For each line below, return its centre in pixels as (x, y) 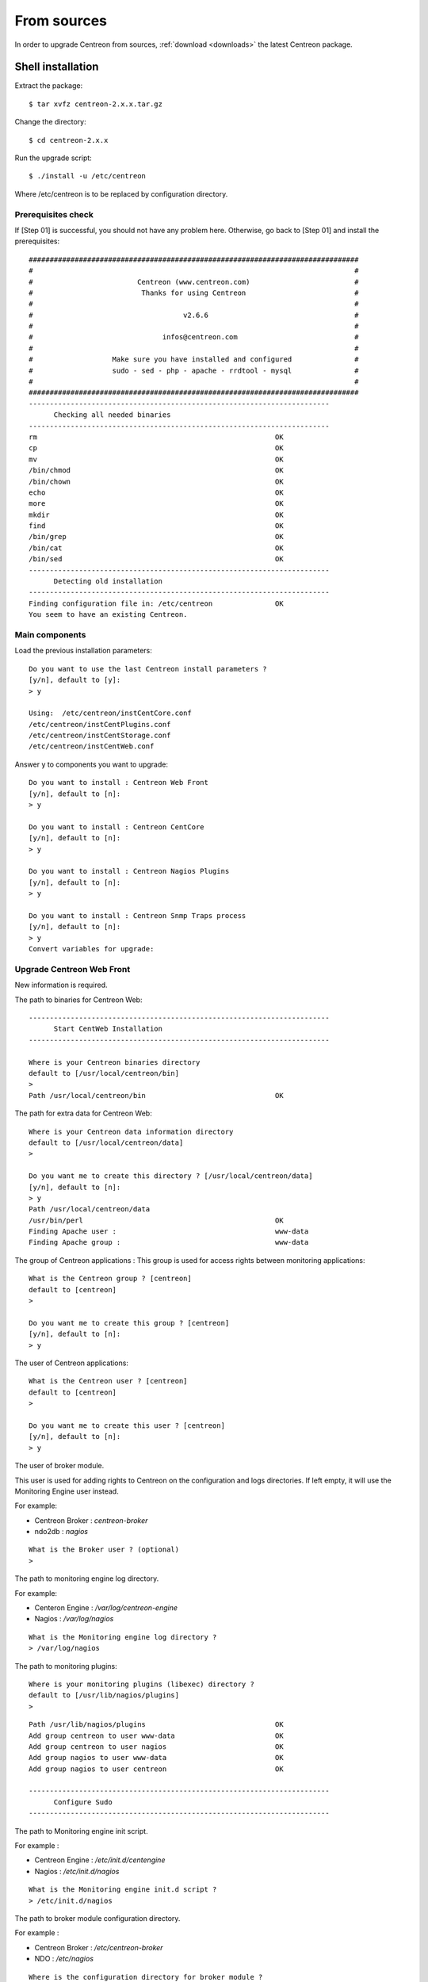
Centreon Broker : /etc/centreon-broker (99, 1947)
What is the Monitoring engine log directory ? (123, 1637)
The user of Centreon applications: (71, 1363)
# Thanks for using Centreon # (194, 293)
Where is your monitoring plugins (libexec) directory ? (142, 1684)
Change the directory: (50, 122)
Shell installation (57, 67)
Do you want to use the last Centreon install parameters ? (148, 669)
